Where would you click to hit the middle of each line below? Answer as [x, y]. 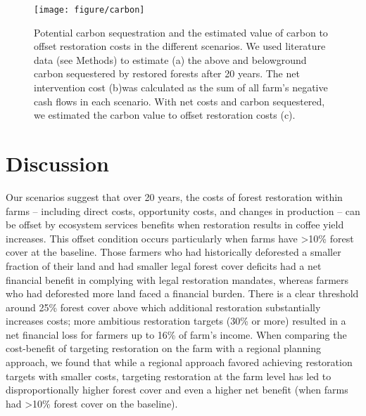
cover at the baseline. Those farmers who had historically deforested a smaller [173, 252]
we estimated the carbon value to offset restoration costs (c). [165, 115]
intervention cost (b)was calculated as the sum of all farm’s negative [181, 87]
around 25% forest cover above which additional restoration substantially [163, 307]
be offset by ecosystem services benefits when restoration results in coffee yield [175, 225]
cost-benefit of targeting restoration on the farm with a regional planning [163, 348]
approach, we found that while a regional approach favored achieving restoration [179, 362]
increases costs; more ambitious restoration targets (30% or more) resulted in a [176, 321]
